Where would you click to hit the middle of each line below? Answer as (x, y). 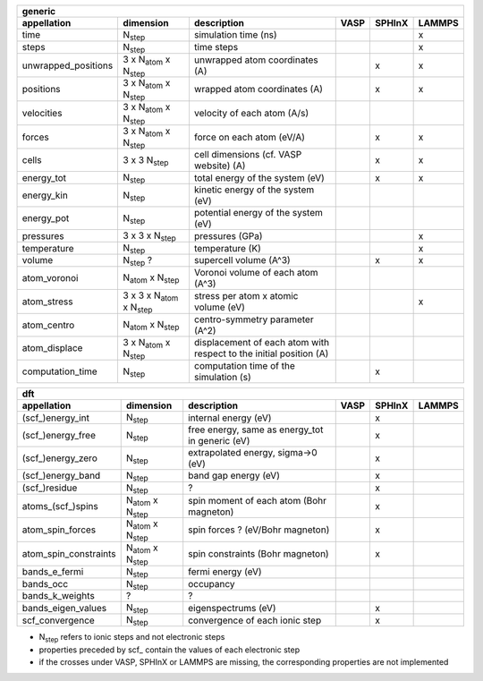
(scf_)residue (50, 488)
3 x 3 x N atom (151, 296)
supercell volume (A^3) (242, 260)
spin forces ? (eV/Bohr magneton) (259, 530)
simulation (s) (222, 378)
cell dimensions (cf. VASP (248, 155)
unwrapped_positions (68, 65)
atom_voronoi (50, 277)
